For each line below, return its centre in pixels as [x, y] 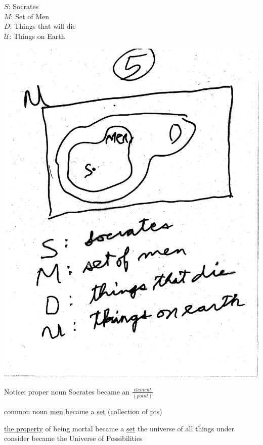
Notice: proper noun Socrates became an [67, 391]
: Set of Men [30, 16]
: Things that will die [43, 26]
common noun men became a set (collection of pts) [83, 411]
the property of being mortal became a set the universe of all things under [119, 428]
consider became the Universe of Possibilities [73, 438]
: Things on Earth [37, 36]
